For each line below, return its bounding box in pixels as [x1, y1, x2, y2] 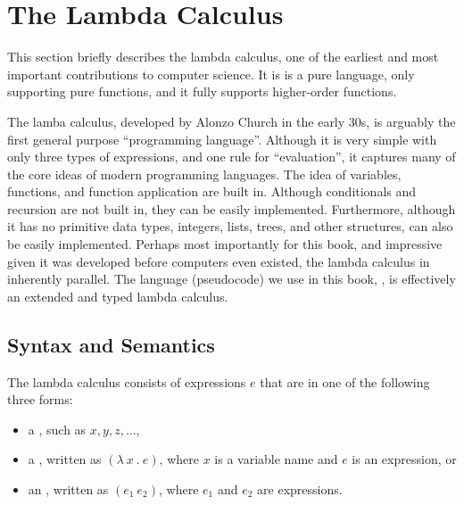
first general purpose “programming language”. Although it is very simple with [7, 129, 437, 148]
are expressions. [257, 480, 343, 499]
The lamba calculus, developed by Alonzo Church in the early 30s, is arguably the [7, 112, 456, 130]
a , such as [28, 419, 87, 438]
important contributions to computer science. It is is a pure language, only [7, 64, 415, 83]
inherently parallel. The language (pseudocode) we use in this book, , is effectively [7, 269, 456, 288]
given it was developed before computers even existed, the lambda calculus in [7, 252, 430, 270]
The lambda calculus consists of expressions [7, 372, 246, 391]
